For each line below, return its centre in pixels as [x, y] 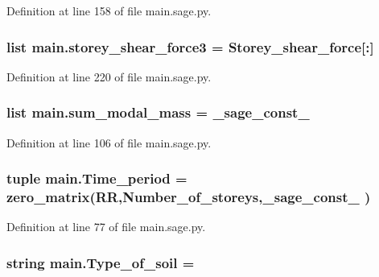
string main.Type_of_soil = [101, 262]
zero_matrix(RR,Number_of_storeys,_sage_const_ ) [189, 197]
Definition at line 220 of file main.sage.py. [109, 76]
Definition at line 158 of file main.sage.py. [109, 10]
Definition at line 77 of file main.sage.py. [106, 227]
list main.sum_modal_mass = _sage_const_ [158, 112]
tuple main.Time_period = [97, 178]
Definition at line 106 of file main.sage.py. [109, 142]
